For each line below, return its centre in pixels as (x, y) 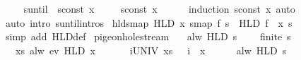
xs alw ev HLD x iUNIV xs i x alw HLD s (151, 50)
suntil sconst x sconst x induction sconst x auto (159, 8)
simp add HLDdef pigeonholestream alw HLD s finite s (148, 36)
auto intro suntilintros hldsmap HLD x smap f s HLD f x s (149, 22)
